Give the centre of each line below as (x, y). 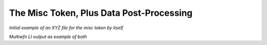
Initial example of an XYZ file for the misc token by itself (66, 28)
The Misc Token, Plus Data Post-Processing (101, 13)
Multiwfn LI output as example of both (48, 37)
